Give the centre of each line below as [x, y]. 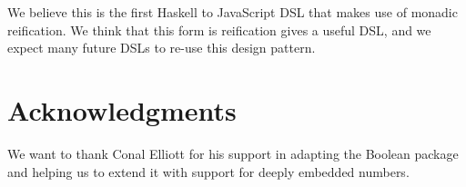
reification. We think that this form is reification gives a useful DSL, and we [219, 30]
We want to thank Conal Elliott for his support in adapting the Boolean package [233, 153]
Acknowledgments [122, 109]
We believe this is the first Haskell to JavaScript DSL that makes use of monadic [233, 12]
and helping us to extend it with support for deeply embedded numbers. [208, 171]
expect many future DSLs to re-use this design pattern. [162, 48]
